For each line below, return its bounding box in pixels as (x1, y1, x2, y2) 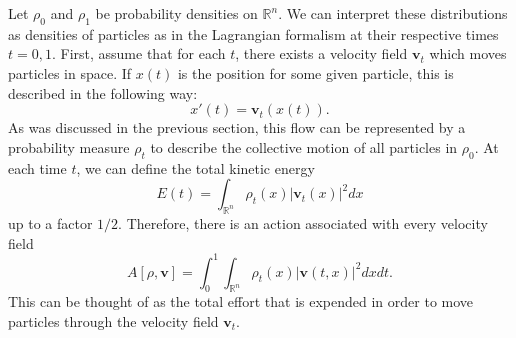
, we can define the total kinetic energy (76, 157, 315, 178)
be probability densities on (95, 3, 258, 23)
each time (8, 157, 67, 178)
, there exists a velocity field (235, 43, 408, 64)
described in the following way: (8, 82, 198, 103)
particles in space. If (8, 62, 132, 83)
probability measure (8, 136, 130, 157)
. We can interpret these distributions (278, 3, 508, 23)
